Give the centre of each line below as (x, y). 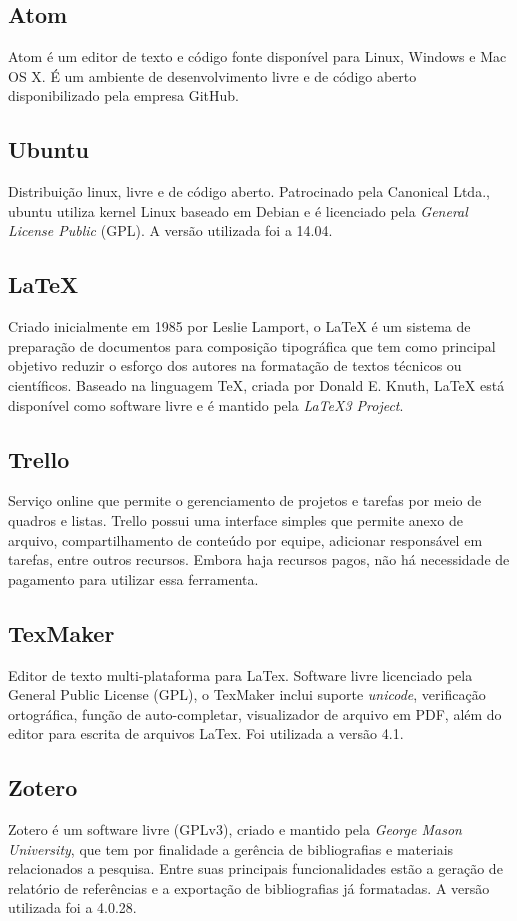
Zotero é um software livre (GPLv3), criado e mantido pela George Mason (235, 829)
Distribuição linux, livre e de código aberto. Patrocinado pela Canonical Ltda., (249, 191)
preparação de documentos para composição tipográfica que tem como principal (252, 345)
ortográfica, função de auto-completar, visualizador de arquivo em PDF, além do (255, 713)
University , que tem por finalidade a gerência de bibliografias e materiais (231, 848)
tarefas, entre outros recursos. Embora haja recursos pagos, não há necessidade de (259, 559)
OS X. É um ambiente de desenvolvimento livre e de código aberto (212, 75)
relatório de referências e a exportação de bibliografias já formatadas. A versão (249, 887)
